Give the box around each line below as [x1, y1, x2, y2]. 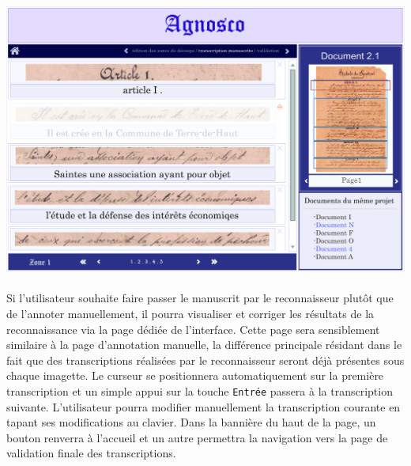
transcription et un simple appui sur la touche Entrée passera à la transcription [6, 382, 393, 399]
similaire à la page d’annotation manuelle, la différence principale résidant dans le [6, 336, 402, 353]
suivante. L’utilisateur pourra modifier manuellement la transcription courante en [6, 398, 401, 415]
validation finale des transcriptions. [6, 445, 176, 461]
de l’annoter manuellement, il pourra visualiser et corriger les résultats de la [6, 305, 375, 321]
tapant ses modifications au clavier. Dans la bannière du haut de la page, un [6, 414, 376, 430]
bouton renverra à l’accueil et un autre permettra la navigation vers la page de [6, 429, 388, 445]
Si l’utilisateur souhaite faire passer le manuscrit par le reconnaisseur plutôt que [6, 290, 394, 306]
